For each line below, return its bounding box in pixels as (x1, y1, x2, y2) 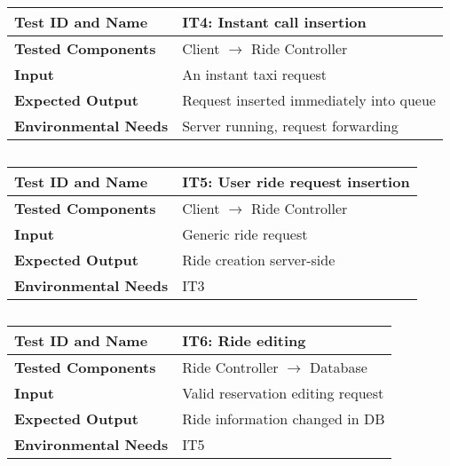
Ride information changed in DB (182, 408, 385, 430)
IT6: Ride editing (182, 330, 306, 351)
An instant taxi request (182, 64, 328, 85)
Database (310, 357, 367, 378)
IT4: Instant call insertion (182, 12, 367, 33)
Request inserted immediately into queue (182, 90, 436, 111)
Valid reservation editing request (182, 383, 384, 404)
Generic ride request (182, 223, 308, 244)
